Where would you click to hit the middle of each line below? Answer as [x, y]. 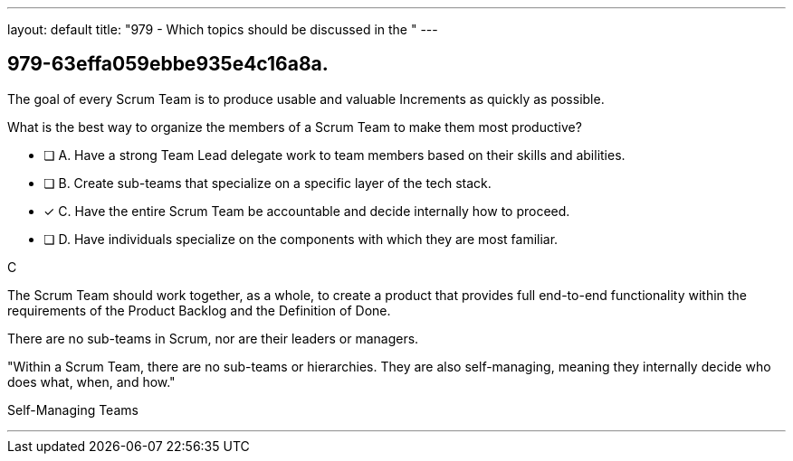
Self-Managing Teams [73, 409]
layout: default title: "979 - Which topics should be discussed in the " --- [223, 29]
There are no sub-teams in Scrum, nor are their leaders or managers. [213, 338]
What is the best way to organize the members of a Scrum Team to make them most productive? [295, 127]
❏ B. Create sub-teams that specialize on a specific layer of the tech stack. [268, 183]
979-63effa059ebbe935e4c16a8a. [168, 64]
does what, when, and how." [91, 381]
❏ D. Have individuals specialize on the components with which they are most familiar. [301, 239]
